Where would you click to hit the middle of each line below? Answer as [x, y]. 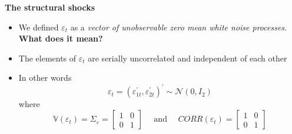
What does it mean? [61, 38]
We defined [39, 27]
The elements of [47, 58]
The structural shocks [50, 7]
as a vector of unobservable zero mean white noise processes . [178, 27]
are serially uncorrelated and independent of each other [188, 58]
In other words [45, 78]
